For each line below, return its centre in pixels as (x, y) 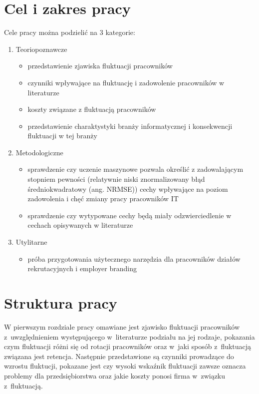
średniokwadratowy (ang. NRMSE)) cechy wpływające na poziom (128, 189)
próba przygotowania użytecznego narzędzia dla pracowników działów (134, 258)
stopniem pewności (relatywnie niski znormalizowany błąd (116, 179)
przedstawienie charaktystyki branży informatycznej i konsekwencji (130, 126)
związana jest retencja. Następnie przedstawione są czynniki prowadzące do (119, 356)
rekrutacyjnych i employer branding (82, 268)
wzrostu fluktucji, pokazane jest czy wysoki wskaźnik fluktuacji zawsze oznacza (125, 366)
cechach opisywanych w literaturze (80, 225)
